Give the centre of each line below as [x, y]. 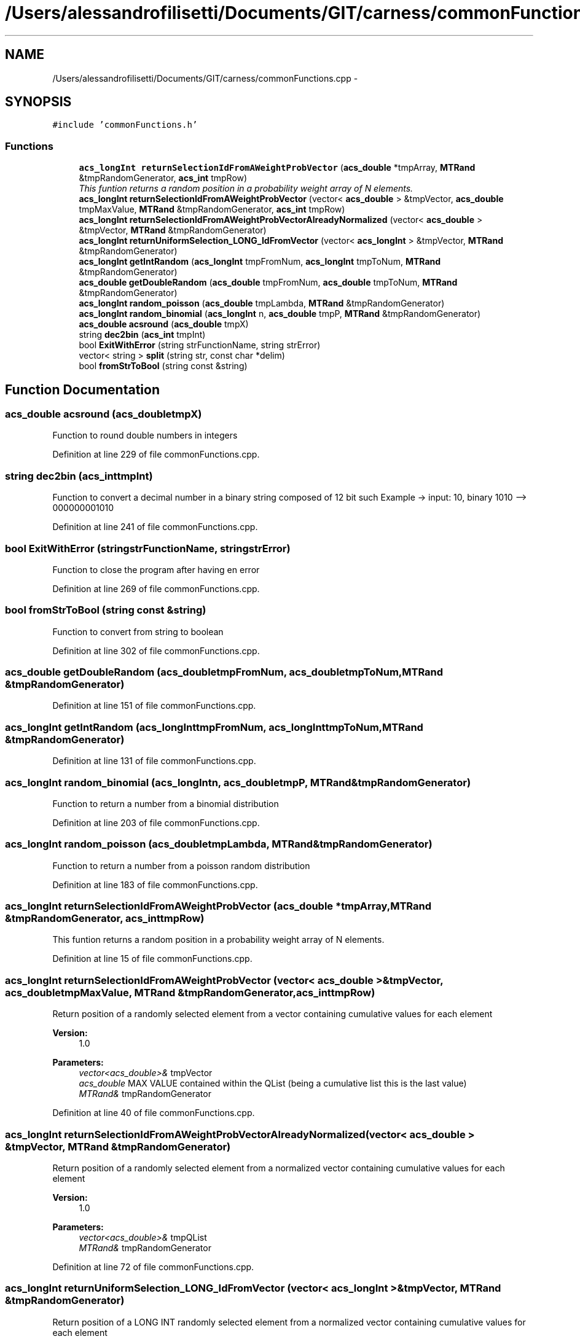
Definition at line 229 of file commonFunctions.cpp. [156, 455]
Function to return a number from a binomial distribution [166, 803]
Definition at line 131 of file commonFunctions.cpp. [154, 761]
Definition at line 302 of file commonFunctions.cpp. [156, 650]
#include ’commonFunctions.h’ [125, 125]
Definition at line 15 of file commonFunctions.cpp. [152, 959]
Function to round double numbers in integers [145, 435]
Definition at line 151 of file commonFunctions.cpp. [154, 706]
